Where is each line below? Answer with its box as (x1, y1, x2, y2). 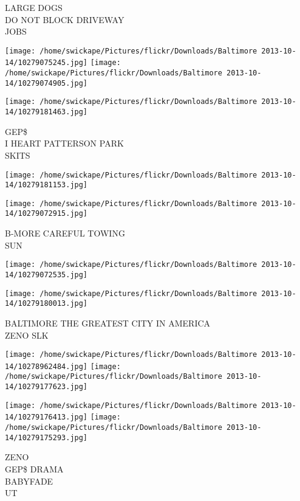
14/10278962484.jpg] (5, 362, 88, 371)
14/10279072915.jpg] (5, 209, 88, 218)
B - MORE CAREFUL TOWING (5, 227, 125, 240)
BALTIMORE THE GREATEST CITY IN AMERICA (5, 316, 211, 329)
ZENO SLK (5, 328, 49, 341)
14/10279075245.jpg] (5, 58, 88, 67)
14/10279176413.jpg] (5, 413, 88, 422)
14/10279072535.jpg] (5, 270, 88, 279)
